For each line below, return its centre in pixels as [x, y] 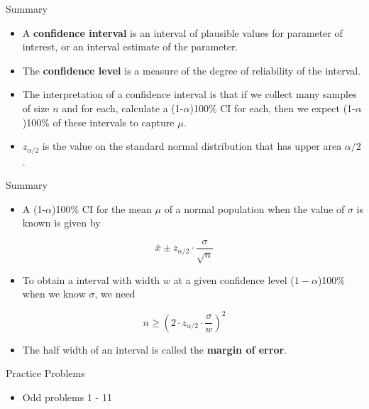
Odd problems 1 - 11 [67, 397]
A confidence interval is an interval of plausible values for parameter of [182, 32]
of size [36, 108]
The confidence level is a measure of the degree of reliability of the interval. [192, 70]
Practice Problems [45, 373]
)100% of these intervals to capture [98, 122]
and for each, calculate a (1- [123, 108]
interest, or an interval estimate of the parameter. [130, 47]
